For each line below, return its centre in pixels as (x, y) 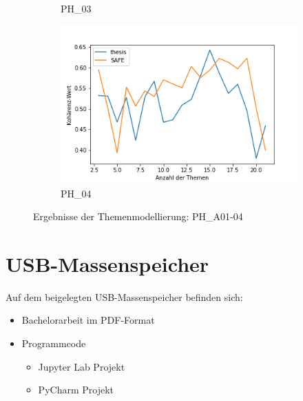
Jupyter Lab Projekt (82, 366)
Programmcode (54, 343)
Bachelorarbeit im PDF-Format (88, 320)
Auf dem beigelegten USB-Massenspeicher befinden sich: (124, 296)
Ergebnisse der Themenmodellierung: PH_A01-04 (138, 216)
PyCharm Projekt (76, 390)
